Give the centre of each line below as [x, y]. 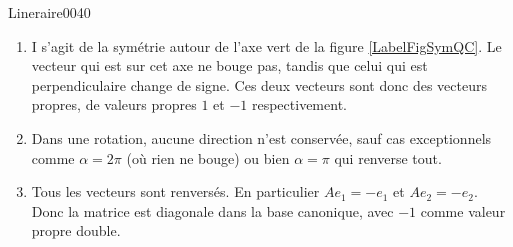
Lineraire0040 [49, 12]
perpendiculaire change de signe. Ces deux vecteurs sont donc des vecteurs [259, 84]
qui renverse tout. [388, 157]
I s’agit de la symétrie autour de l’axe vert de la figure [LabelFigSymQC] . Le [266, 45]
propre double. [76, 230]
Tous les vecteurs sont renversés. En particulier [175, 191]
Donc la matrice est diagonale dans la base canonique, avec [212, 210]
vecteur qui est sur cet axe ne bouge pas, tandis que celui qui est [229, 65]
